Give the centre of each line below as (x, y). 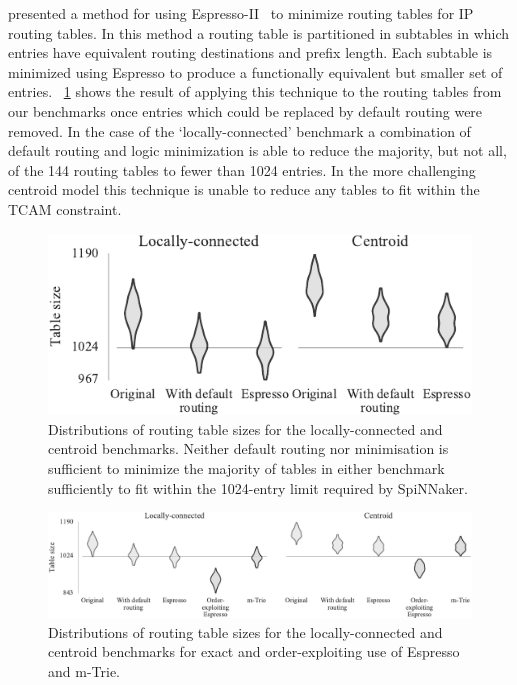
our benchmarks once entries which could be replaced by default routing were (245, 110)
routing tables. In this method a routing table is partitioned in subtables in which (259, 32)
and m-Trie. (84, 670)
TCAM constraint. (65, 208)
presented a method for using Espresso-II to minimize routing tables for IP (241, 13)
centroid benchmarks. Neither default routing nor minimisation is (248, 448)
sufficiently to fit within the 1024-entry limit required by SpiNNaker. (258, 487)
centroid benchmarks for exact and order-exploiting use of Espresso (254, 651)
